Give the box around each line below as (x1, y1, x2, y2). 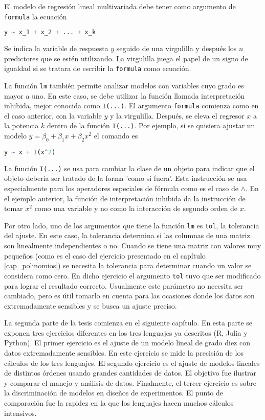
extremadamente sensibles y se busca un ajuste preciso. (4, 300, 177, 311)
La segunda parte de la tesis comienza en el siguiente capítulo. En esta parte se (4, 317, 253, 328)
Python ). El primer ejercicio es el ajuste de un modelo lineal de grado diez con (4, 337, 250, 348)
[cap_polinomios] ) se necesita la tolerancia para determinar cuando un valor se (4, 260, 252, 271)
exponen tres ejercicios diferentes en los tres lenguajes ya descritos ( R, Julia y (4, 327, 248, 338)
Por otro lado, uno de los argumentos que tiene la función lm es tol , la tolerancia (4, 220, 259, 230)
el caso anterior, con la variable (4, 110, 102, 121)
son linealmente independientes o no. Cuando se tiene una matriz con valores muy (4, 240, 261, 251)
